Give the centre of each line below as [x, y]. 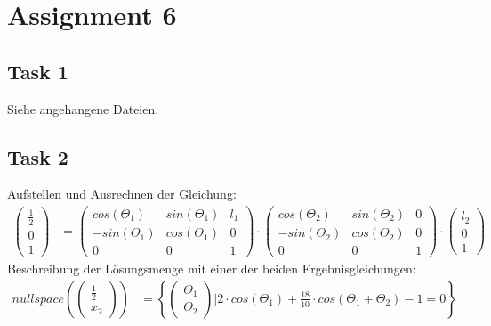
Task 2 [38, 156]
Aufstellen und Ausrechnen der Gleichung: [122, 194]
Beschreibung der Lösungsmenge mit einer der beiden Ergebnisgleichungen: [212, 269]
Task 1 [38, 71]
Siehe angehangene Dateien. [83, 108]
